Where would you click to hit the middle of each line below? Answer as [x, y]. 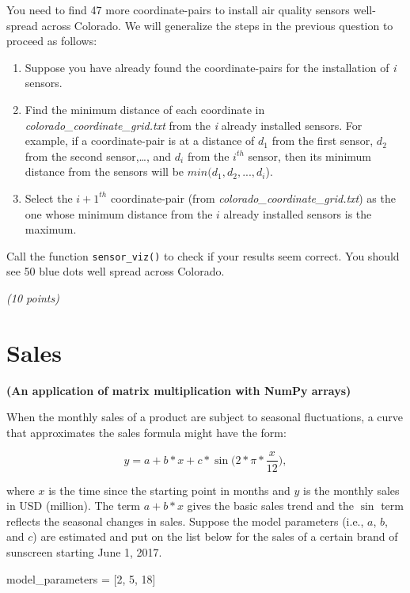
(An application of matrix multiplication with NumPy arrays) [179, 390]
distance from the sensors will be [104, 171]
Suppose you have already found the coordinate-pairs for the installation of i [211, 67]
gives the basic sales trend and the [270, 506]
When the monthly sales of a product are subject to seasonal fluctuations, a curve [205, 417]
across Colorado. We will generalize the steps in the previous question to [217, 25]
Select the [49, 198]
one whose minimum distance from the [119, 213]
